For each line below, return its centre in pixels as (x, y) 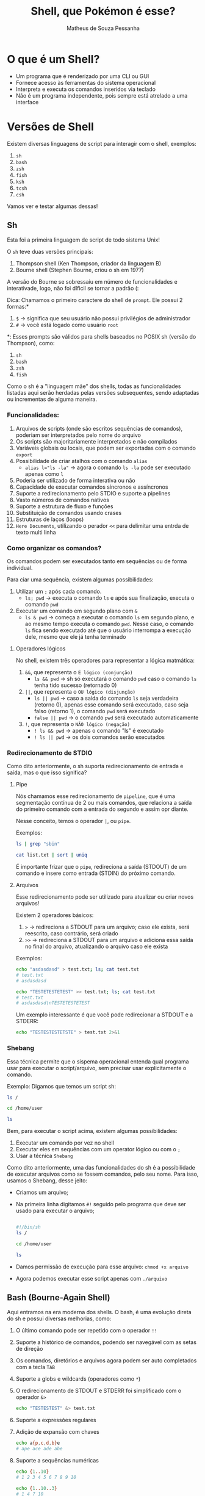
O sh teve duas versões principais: (50, 252)
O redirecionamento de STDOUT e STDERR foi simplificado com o (99, 1391)
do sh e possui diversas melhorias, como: (59, 1318)
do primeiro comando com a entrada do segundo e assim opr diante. (102, 809)
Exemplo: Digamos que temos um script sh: (62, 1086)
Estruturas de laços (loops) (50, 519)
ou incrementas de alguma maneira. (52, 399)
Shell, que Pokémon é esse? (103, 11)
